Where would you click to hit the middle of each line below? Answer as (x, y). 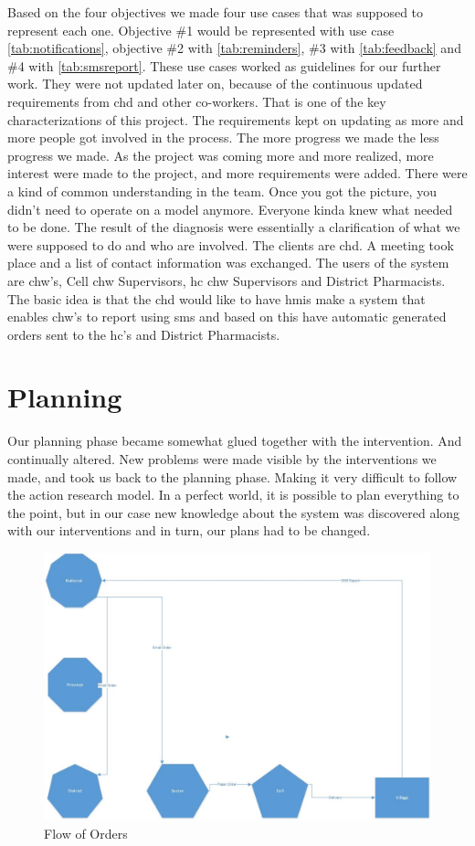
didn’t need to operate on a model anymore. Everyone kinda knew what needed (230, 209)
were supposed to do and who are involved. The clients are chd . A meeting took (231, 244)
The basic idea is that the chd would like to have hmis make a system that (216, 298)
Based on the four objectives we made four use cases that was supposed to (216, 12)
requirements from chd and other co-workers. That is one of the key (197, 101)
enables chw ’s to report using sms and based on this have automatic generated (227, 317)
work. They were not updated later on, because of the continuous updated (215, 84)
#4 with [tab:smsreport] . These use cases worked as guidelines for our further (224, 65)
